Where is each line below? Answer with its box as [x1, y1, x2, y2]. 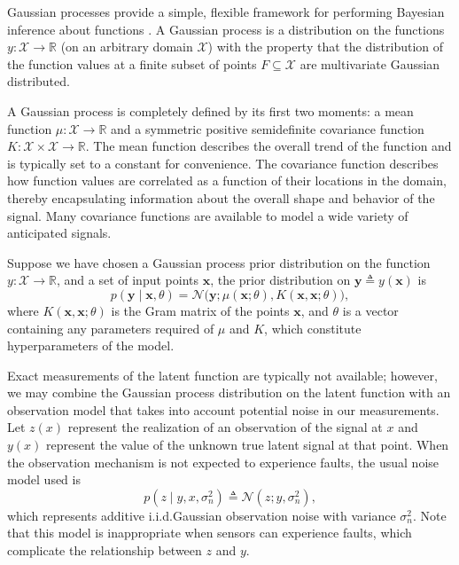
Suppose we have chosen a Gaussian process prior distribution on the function [7, 253, 431, 271]
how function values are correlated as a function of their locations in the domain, [7, 171, 447, 190]
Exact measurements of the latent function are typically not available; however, [7, 365, 438, 384]
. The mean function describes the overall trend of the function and [85, 137, 452, 155]
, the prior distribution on [210, 271, 351, 289]
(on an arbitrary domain [60, 37, 193, 56]
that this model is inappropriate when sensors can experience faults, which [7, 523, 412, 542]
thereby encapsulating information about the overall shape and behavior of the [7, 188, 435, 207]
